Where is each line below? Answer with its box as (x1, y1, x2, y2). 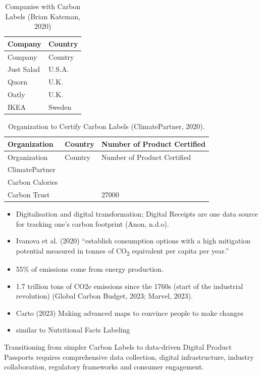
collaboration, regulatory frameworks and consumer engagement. (4, 361, 204, 372)
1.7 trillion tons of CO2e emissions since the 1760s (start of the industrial (16, 280, 243, 291)
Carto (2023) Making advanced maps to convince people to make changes (16, 307, 243, 318)
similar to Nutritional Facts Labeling (16, 324, 130, 335)
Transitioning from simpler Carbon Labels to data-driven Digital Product (4, 342, 232, 352)
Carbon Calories (8, 177, 58, 187)
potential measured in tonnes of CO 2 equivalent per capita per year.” (16, 245, 229, 257)
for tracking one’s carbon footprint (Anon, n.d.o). (16, 218, 169, 229)
